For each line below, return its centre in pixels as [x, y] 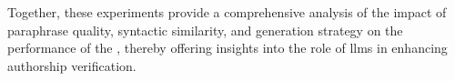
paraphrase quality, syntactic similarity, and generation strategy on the [205, 30]
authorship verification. [72, 65]
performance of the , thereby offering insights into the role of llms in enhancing [227, 48]
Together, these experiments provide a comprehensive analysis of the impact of [227, 12]
